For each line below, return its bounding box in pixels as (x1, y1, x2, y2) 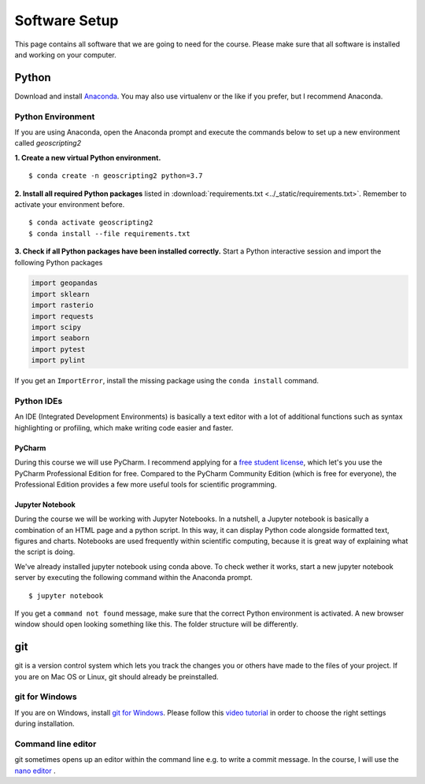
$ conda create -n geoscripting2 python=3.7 (28, 172, 204, 180)
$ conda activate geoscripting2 (28, 218, 153, 227)
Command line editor (14, 738, 97, 749)
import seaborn (31, 334, 90, 342)
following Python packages (14, 257, 103, 267)
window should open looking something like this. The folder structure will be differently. (14, 619, 298, 629)
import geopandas (31, 279, 98, 287)
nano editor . (14, 766, 56, 775)
